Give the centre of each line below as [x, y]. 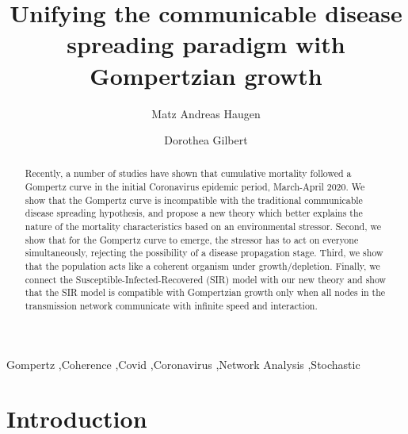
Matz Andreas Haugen [206, 113]
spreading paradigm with [206, 44]
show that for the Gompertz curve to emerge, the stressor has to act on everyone [192, 239]
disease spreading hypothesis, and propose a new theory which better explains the [194, 213]
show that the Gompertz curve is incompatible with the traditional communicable [194, 200]
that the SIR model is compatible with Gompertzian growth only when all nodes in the [205, 292]
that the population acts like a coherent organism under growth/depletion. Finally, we [202, 266]
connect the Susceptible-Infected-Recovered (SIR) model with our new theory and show [206, 279]
